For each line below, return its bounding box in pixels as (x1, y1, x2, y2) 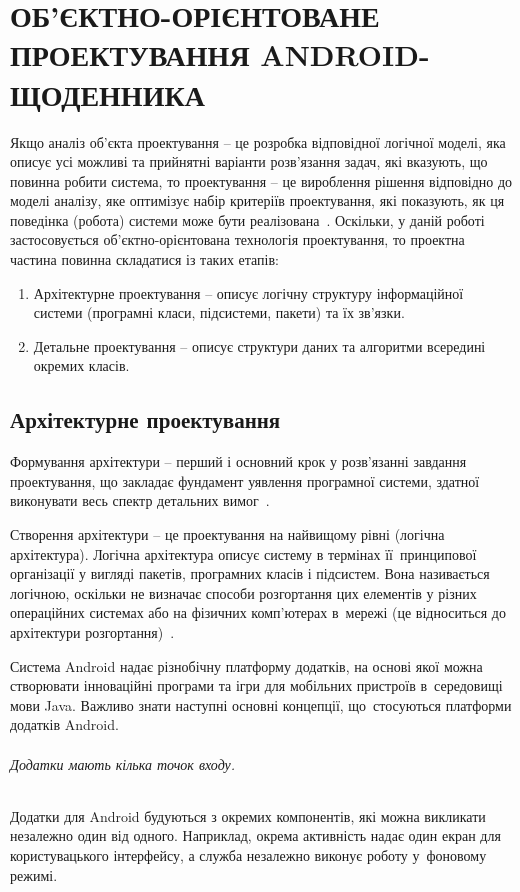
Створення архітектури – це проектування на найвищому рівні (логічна (10, 524, 445, 545)
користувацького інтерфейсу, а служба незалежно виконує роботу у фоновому (10, 844, 487, 865)
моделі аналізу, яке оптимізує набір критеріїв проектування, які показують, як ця (10, 190, 505, 211)
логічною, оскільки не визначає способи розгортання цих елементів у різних (10, 582, 477, 603)
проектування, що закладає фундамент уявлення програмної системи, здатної (10, 470, 480, 491)
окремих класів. (33, 355, 130, 376)
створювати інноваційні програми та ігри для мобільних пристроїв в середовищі (10, 675, 503, 696)
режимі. (10, 864, 58, 885)
